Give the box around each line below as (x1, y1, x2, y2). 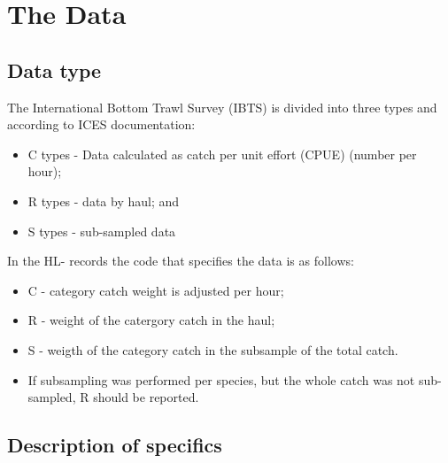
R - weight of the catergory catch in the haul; (27, 311, 275, 329)
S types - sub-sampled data (27, 221, 176, 240)
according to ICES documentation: (7, 115, 196, 134)
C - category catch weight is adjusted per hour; (27, 281, 284, 299)
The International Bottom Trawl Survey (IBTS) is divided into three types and (7, 97, 437, 116)
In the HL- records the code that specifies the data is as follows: (7, 251, 354, 270)
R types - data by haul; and (27, 191, 180, 210)
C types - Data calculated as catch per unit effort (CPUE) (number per (27, 144, 417, 163)
